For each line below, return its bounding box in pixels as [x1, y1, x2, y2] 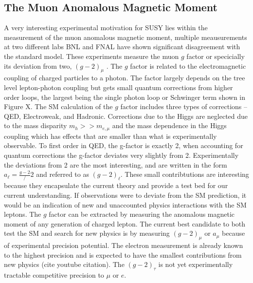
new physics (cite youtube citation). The [4, 259, 125, 269]
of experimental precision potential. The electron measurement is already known [4, 240, 243, 250]
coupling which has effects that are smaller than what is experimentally [4, 131, 217, 141]
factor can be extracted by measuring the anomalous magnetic [49, 209, 235, 219]
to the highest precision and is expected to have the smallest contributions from [4, 249, 242, 260]
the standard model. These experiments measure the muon [4, 51, 179, 61]
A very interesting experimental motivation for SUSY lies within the [4, 22, 208, 33]
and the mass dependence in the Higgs [112, 120, 227, 131]
